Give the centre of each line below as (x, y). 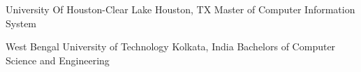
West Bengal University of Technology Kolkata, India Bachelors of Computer (171, 46)
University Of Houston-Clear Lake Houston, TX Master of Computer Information (180, 9)
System (21, 23)
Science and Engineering (58, 60)
